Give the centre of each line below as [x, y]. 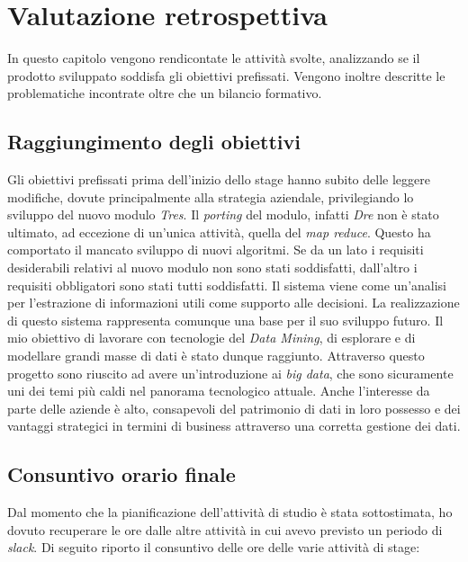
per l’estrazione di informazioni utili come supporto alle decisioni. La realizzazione [234, 303]
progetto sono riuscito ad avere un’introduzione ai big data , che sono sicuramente [230, 373]
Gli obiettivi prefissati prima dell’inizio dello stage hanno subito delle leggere [219, 179]
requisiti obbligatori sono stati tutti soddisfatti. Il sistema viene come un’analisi [227, 285]
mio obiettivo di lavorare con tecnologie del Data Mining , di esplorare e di [211, 338]
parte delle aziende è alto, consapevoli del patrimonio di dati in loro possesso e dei [234, 408]
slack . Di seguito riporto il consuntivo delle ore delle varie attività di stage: [214, 547]
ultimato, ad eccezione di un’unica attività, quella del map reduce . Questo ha [219, 232]
